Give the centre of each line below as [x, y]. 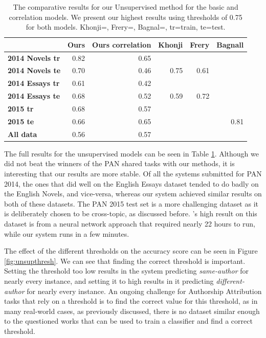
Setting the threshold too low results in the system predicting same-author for [126, 271]
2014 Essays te [34, 96]
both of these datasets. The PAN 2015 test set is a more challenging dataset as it [131, 203]
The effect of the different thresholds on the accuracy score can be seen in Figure [131, 251]
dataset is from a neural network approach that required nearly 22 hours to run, [130, 223]
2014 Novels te [34, 70]
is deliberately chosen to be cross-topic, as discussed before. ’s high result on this [131, 213]
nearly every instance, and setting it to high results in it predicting [109, 280]
